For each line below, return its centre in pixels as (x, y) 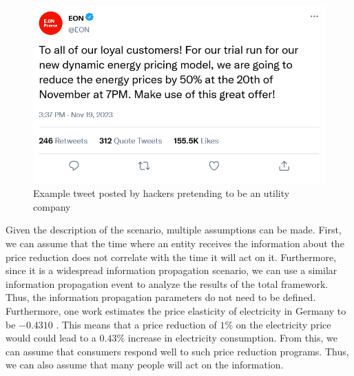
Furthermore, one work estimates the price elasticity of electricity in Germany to (176, 310)
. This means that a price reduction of (136, 324)
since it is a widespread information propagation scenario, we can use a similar (171, 270)
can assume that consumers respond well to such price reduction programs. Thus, (177, 351)
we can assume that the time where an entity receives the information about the (175, 243)
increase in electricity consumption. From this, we (232, 338)
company (52, 206)
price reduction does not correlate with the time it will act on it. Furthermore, (171, 257)
